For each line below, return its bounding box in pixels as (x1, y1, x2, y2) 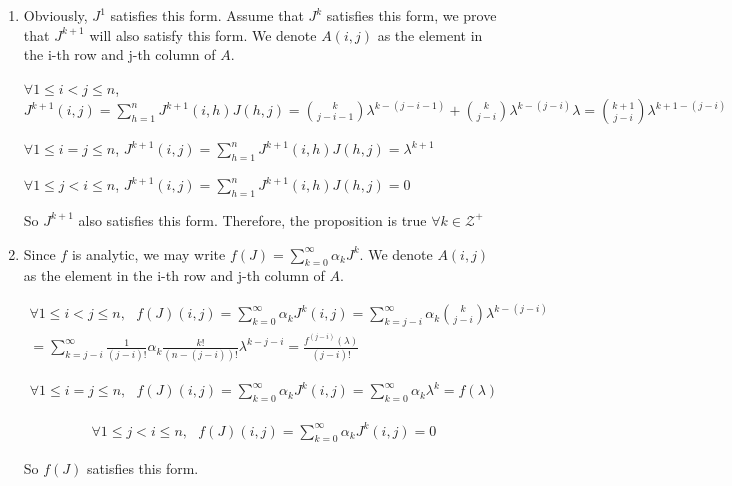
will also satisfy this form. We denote (89, 24, 317, 45)
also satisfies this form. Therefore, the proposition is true (78, 209, 427, 230)
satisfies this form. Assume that (110, 5, 304, 25)
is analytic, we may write (71, 243, 226, 264)
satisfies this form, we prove (326, 5, 497, 25)
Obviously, (23, 5, 88, 25)
